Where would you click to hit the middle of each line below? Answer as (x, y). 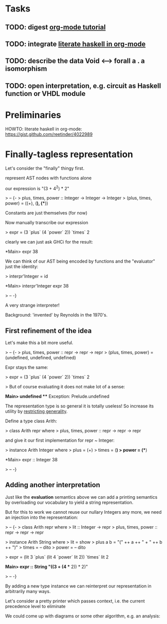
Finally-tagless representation (69, 154)
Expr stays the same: (27, 367)
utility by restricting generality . (36, 411)
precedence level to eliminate (35, 606)
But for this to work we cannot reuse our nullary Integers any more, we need (83, 512)
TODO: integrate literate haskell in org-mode (76, 44)
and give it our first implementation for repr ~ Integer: (60, 440)
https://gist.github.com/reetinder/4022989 (49, 134)
